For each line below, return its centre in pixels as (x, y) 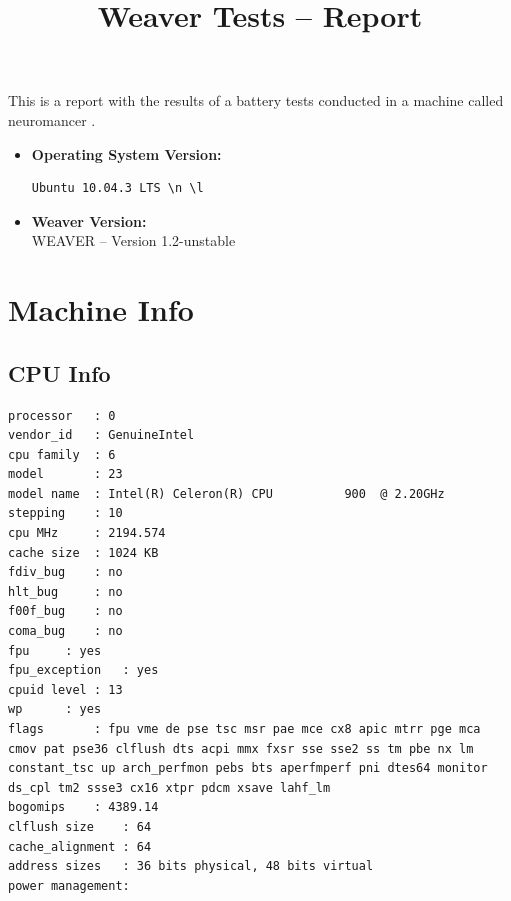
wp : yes (55, 709)
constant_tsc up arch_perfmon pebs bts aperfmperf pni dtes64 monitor (248, 768)
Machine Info (101, 309)
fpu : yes (55, 650)
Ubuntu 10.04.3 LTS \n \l (117, 188)
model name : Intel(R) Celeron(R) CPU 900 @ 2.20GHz (226, 493)
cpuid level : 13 (65, 689)
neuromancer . (52, 119)
